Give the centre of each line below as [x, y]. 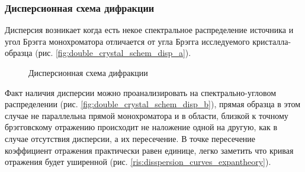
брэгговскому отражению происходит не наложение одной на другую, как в [141, 127]
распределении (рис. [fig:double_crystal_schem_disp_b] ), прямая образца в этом [153, 104]
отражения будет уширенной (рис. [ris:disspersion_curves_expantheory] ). [138, 162]
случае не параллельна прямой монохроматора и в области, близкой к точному [147, 115]
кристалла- [272, 41]
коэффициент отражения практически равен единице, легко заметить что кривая [149, 150]
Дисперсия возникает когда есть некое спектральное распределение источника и [149, 30]
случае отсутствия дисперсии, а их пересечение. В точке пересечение [130, 138]
